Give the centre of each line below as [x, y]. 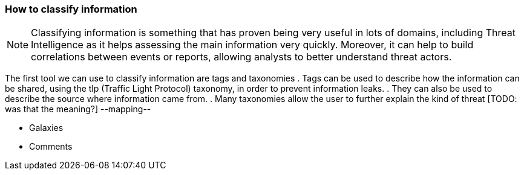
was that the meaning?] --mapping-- [78, 109]
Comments [51, 147]
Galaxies [46, 128]
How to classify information [71, 9]
